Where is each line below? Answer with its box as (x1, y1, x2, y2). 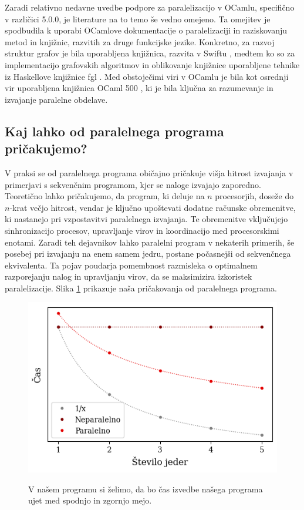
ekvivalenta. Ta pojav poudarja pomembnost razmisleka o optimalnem (5, 259, 258, 271)
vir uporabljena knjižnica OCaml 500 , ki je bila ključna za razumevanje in (5, 82, 273, 94)
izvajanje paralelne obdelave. (5, 93, 108, 105)
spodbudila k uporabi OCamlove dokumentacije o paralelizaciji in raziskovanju (5, 24, 288, 36)
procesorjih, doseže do (215, 190, 294, 202)
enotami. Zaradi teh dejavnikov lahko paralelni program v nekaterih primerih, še (5, 236, 295, 248)
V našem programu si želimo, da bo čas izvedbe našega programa (28, 482, 263, 495)
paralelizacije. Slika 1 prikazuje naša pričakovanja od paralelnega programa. (5, 281, 277, 294)
